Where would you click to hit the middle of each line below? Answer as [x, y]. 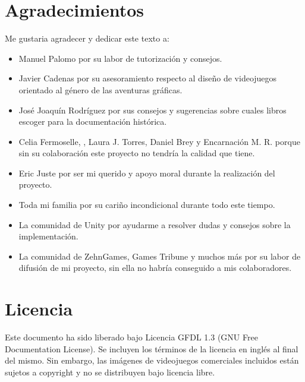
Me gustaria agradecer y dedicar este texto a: [87, 38]
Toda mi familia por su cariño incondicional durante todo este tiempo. [147, 205]
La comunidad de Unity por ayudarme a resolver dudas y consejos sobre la [155, 224]
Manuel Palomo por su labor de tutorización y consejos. [120, 58]
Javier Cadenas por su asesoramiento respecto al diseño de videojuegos [148, 78]
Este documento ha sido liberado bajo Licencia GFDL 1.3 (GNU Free [131, 337]
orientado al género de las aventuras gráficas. [100, 89]
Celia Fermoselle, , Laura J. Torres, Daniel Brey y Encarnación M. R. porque [159, 141]
